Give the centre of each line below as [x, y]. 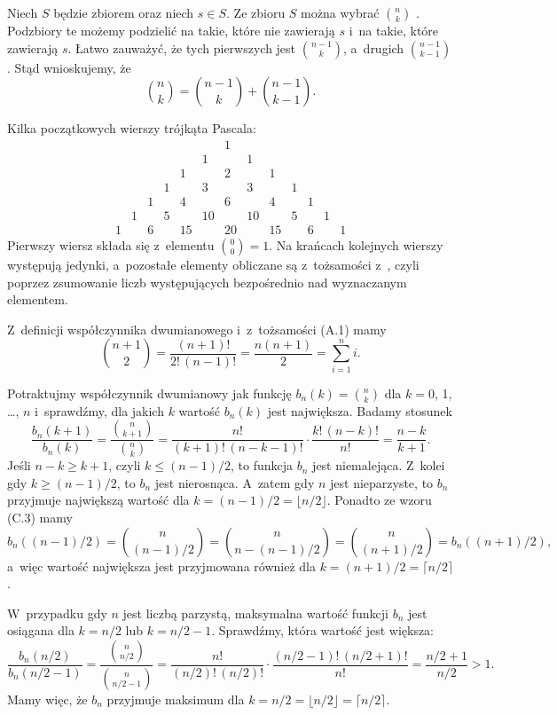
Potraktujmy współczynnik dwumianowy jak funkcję [149, 393]
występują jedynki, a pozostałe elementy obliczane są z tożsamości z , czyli [213, 264]
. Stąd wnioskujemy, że [69, 67]
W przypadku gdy [57, 613]
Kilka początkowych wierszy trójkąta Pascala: [132, 128]
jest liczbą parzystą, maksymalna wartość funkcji [256, 613]
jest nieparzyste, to [382, 482]
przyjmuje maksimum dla [176, 699]
